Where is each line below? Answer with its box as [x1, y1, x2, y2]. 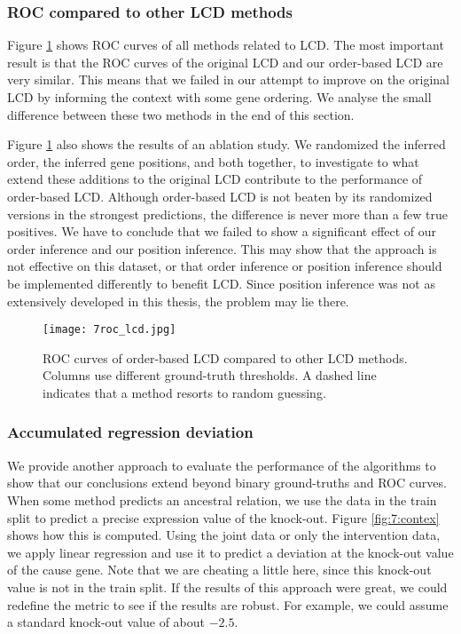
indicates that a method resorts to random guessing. [43, 383, 326, 401]
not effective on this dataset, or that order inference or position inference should [7, 257, 442, 275]
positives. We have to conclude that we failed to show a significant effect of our [7, 222, 437, 241]
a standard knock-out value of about [7, 613, 205, 631]
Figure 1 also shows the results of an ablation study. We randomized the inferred [7, 135, 446, 154]
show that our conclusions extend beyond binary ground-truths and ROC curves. [7, 473, 447, 492]
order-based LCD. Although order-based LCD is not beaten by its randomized [7, 186, 433, 205]
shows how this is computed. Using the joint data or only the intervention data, [7, 526, 441, 544]
